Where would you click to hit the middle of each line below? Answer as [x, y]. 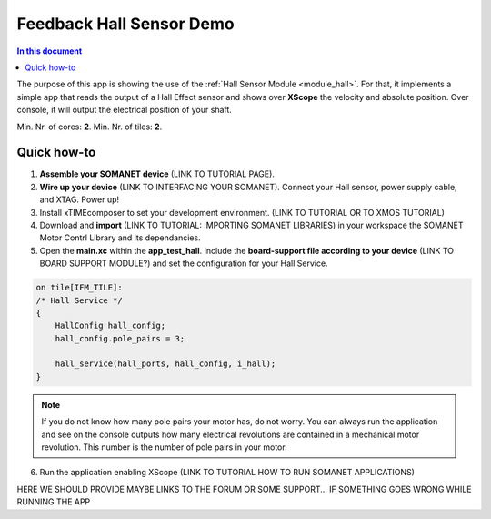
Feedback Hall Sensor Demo [126, 24]
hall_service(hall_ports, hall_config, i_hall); [165, 364]
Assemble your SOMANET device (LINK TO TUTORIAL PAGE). [157, 174]
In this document [50, 51]
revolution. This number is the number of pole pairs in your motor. [164, 447]
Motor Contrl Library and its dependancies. [120, 238]
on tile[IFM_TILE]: [79, 288]
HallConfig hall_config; [110, 326]
